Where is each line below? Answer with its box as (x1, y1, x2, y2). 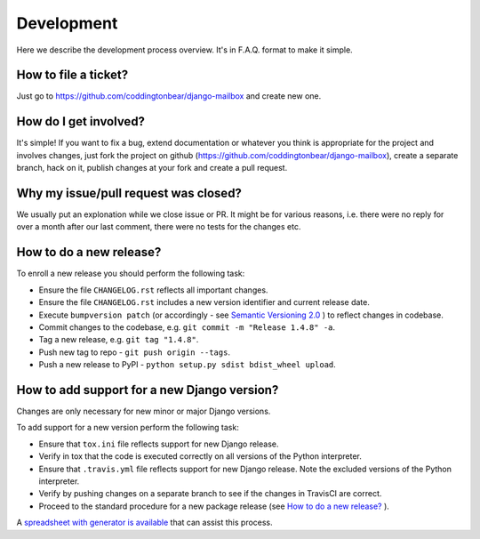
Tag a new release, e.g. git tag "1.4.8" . (38, 334, 199, 345)
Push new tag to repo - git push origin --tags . (38, 347, 231, 358)
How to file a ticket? (16, 68, 129, 83)
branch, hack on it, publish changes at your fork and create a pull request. (16, 163, 288, 173)
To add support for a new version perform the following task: (16, 422, 239, 433)
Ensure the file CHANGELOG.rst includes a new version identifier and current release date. (38, 297, 371, 308)
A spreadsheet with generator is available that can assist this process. (16, 517, 273, 528)
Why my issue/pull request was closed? (16, 185, 242, 200)
